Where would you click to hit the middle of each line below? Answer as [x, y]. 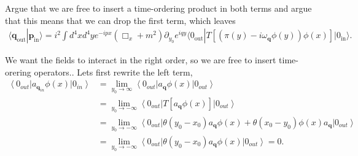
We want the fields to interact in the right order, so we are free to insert [141, 60]
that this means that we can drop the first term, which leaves [120, 20]
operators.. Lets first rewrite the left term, [113, 72]
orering [18, 72]
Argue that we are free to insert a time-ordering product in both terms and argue [158, 8]
